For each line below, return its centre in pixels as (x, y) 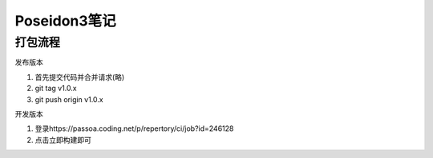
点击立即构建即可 (63, 140)
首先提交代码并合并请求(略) (80, 77)
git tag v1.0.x (56, 89)
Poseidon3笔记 (65, 21)
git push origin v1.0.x (69, 99)
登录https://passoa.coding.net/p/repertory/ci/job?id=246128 (134, 128)
